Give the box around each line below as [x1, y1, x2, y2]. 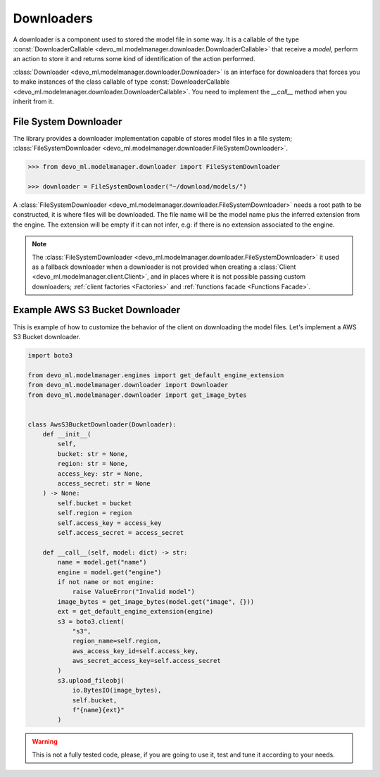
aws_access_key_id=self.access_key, [72, 647, 199, 655]
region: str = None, [57, 460, 129, 468]
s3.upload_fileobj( [57, 676, 125, 684]
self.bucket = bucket [57, 499, 132, 507]
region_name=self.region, [72, 637, 162, 645]
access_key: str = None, [57, 469, 144, 478]
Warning [32, 738, 58, 746]
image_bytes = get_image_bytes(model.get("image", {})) [57, 598, 255, 605]
